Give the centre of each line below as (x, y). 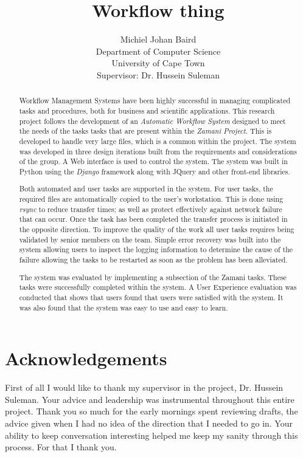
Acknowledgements (86, 358)
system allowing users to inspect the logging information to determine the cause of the (156, 249)
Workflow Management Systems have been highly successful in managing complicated (155, 101)
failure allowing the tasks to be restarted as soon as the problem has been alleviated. (153, 260)
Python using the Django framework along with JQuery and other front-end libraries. (155, 171)
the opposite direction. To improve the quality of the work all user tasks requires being (157, 229)
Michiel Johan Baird (158, 39)
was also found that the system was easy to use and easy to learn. (124, 307)
